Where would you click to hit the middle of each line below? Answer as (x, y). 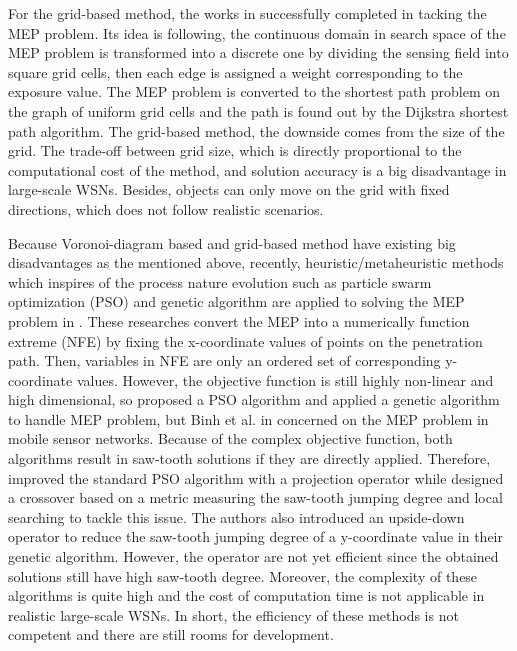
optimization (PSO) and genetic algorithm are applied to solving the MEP (236, 301)
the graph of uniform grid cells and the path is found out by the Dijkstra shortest (258, 110)
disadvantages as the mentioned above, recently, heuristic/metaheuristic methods (256, 262)
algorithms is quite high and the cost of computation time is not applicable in (246, 595)
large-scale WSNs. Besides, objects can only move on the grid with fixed (229, 189)
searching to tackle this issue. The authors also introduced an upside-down (236, 516)
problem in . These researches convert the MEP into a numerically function (239, 320)
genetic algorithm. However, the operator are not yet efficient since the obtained (253, 556)
